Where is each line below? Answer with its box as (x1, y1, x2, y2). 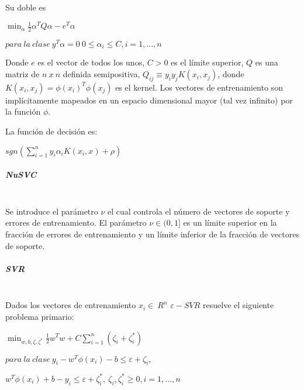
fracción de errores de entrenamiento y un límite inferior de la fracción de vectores (5, 227, 299, 240)
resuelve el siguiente (203, 299, 274, 311)
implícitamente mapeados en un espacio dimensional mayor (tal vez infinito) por (5, 94, 293, 106)
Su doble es (5, 1, 46, 13)
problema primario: (5, 310, 74, 322)
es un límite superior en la (183, 216, 277, 229)
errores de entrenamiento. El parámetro (5, 216, 147, 229)
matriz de (5, 68, 40, 80)
